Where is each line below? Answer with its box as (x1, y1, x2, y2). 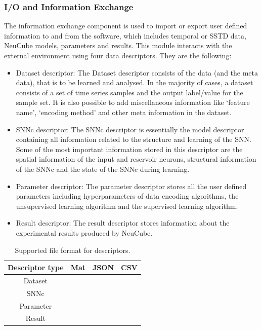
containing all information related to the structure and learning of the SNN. (16, 134, 251, 144)
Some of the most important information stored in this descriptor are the (16, 143, 243, 154)
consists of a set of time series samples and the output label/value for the (16, 87, 243, 97)
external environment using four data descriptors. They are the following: (4, 50, 232, 60)
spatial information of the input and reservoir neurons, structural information (16, 154, 256, 164)
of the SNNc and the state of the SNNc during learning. (16, 163, 190, 174)
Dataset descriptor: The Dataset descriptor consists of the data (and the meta (16, 67, 258, 78)
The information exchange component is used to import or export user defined (4, 20, 247, 31)
